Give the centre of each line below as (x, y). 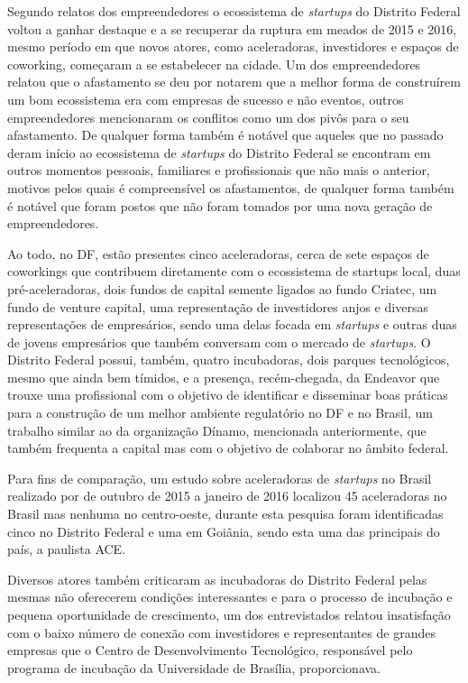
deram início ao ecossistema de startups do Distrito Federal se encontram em (219, 152)
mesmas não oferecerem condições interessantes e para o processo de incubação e (230, 597)
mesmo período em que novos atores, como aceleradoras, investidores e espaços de (233, 46)
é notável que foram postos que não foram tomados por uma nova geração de (220, 205)
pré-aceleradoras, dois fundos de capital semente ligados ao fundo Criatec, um (222, 288)
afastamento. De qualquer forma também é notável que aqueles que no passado (225, 135)
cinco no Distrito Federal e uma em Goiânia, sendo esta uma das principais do (224, 531)
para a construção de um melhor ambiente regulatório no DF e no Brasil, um (220, 413)
